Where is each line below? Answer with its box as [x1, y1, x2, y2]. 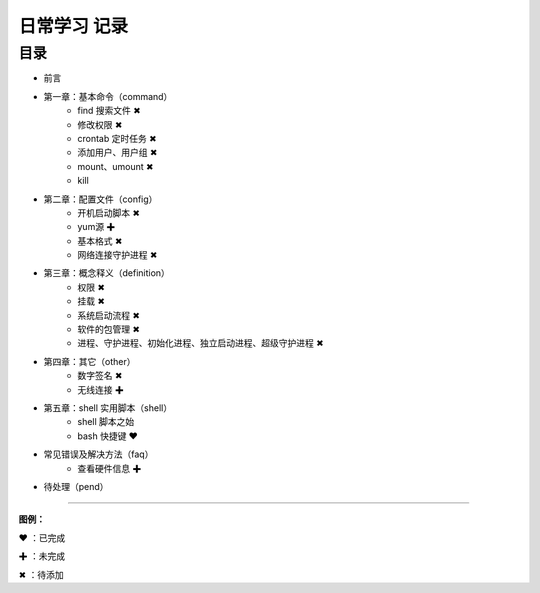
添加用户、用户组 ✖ [77, 146, 158, 159]
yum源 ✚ [77, 221, 116, 233]
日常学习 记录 [18, 15, 129, 37]
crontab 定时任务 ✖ [77, 132, 157, 144]
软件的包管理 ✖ [77, 323, 140, 335]
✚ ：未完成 [18, 550, 65, 562]
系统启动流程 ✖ [77, 309, 140, 321]
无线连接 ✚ [77, 383, 124, 395]
